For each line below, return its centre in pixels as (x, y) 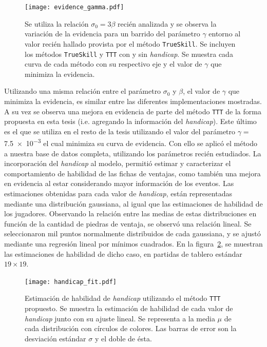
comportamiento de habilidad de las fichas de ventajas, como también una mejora (132, 173)
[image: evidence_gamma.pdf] (74, 7)
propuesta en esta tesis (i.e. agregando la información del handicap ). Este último (130, 121)
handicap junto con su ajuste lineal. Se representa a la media (120, 318)
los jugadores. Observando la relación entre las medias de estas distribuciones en (130, 213)
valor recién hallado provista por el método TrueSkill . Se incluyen (130, 43)
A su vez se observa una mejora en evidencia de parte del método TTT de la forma (133, 111)
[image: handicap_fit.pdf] (71, 282)
